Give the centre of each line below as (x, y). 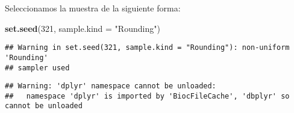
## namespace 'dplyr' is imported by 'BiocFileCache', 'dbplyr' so (147, 96)
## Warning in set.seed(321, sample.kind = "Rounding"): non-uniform (147, 48)
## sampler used (37, 68)
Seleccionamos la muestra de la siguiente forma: (93, 8)
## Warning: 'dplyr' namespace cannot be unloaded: (111, 86)
